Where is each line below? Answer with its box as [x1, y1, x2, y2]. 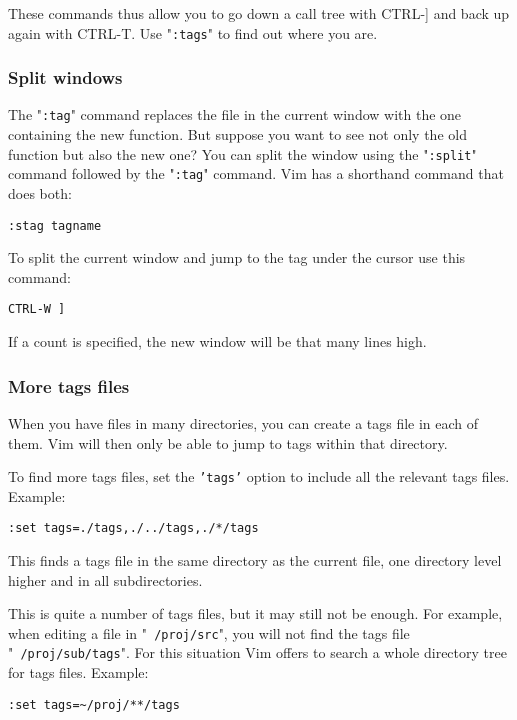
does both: [8, 183, 72, 204]
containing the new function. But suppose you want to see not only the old [8, 124, 467, 145]
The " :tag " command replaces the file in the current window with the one [8, 104, 462, 125]
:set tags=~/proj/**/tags [8, 697, 180, 712]
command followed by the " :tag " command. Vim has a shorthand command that [8, 163, 504, 184]
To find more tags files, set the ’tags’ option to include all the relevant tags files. [8, 466, 510, 487]
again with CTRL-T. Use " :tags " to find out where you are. [8, 22, 378, 43]
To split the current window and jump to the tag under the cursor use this [8, 247, 466, 268]
